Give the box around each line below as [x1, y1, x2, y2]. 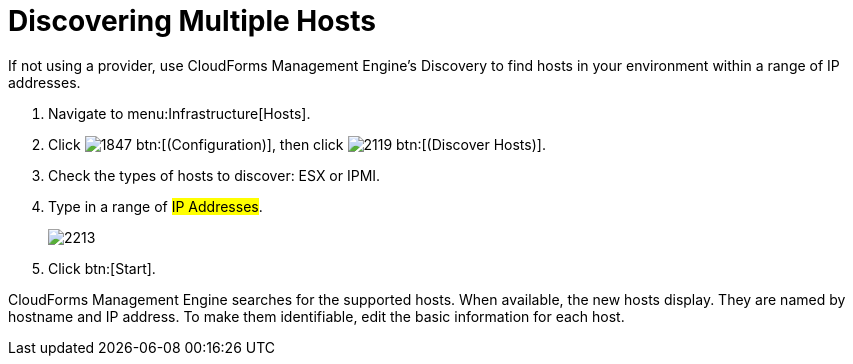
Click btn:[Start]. [48, 259, 156, 277]
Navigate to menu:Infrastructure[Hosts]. [48, 104, 311, 122]
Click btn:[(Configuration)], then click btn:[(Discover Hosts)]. [48, 135, 546, 153]
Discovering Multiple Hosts [8, 4, 376, 38]
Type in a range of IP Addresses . [48, 197, 263, 215]
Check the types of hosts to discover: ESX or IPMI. [48, 166, 381, 184]
